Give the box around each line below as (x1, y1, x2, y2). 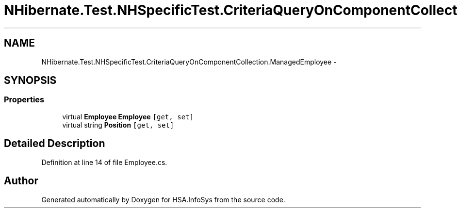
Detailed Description (4, 137, 105, 150)
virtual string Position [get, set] (62, 120, 174, 129)
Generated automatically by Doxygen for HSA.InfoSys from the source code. (41, 195, 285, 204)
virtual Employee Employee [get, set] (62, 112, 194, 121)
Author (4, 175, 38, 187)
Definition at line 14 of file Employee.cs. (41, 158, 167, 166)
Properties (4, 95, 45, 105)
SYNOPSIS (4, 74, 57, 87)
